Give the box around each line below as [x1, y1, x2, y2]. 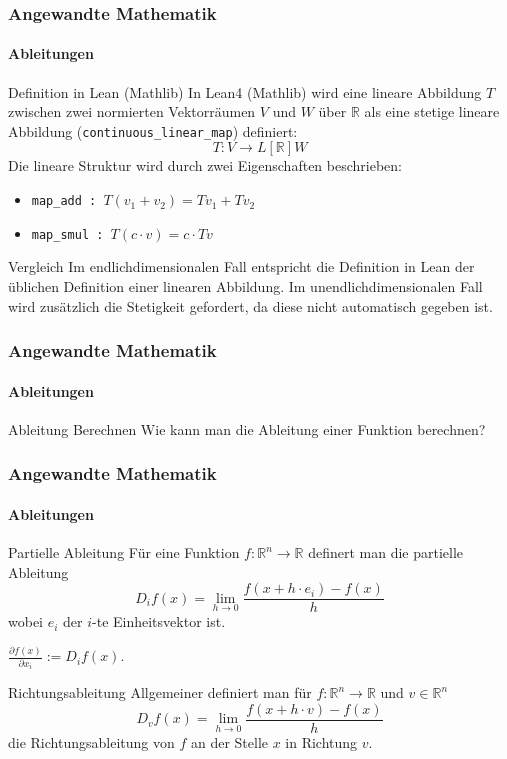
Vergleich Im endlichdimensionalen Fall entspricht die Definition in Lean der [8, 256, 475, 277]
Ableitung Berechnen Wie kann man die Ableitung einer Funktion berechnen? [8, 418, 486, 439]
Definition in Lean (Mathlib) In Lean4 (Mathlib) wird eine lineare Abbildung [8, 81, 482, 102]
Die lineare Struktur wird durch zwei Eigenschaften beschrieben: [8, 155, 402, 176]
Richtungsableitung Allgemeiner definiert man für [8, 682, 312, 703]
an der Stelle [190, 731, 268, 752]
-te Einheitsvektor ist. [92, 611, 226, 632]
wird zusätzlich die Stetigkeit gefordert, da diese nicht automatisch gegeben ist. [8, 295, 493, 316]
